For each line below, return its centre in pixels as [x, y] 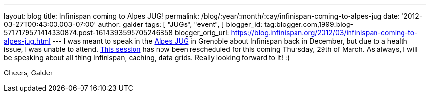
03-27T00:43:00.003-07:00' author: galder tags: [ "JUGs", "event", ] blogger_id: [133, 24]
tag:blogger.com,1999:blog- [309, 24]
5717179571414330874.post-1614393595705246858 [88, 33]
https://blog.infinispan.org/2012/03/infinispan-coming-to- [324, 33]
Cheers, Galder [28, 73]
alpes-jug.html [27, 41]
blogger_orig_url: [202, 33]
